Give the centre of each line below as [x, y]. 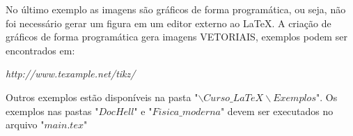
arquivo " [25, 124]
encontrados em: [40, 50]
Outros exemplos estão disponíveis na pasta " [102, 97]
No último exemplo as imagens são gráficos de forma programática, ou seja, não [176, 9]
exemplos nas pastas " [52, 111]
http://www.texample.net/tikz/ [71, 74]
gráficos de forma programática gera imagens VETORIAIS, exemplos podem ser [176, 37]
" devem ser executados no [277, 111]
